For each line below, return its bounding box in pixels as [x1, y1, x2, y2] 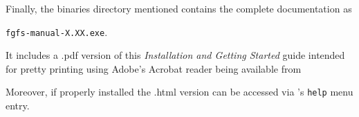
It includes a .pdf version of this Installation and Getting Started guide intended [6, 48, 345, 62]
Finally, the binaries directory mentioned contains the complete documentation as [6, 1, 352, 15]
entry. [6, 98, 30, 113]
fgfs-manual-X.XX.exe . [6, 24, 108, 39]
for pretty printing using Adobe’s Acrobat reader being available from [6, 61, 302, 75]
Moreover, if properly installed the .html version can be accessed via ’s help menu [6, 84, 353, 99]
